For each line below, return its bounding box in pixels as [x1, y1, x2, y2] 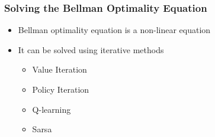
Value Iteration [32, 63, 87, 76]
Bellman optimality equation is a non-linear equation [18, 24, 211, 36]
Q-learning [32, 103, 71, 115]
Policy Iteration [32, 83, 89, 95]
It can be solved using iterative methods [18, 43, 164, 56]
